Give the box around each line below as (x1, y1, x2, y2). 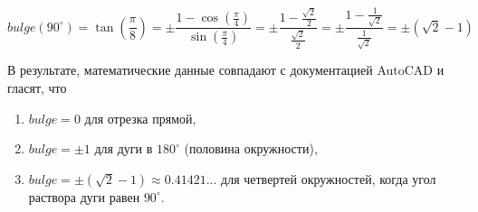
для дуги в (94, 139, 153, 158)
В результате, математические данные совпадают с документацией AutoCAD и (7, 60, 445, 79)
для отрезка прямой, (84, 108, 196, 127)
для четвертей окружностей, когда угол (221, 169, 436, 188)
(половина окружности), (184, 139, 318, 158)
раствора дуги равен (28, 187, 140, 206)
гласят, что (7, 78, 67, 97)
